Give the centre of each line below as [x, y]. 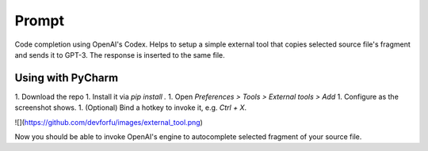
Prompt [40, 21]
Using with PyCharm [67, 78]
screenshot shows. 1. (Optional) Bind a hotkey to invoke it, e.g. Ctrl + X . [131, 108]
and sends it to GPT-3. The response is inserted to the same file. [120, 55]
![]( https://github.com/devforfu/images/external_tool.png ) [109, 122]
